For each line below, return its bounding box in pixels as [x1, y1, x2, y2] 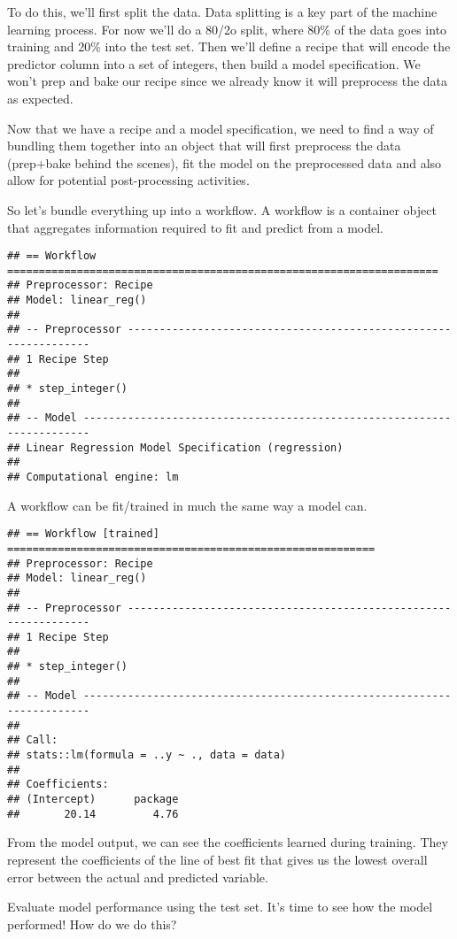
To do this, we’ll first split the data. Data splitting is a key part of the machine [7, 3, 438, 20]
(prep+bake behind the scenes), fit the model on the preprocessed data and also [7, 153, 442, 172]
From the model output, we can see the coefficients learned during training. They [7, 833, 448, 851]
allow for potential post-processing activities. [7, 171, 250, 189]
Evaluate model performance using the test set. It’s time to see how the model [7, 897, 433, 916]
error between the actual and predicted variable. [7, 867, 268, 886]
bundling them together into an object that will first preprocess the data [7, 136, 401, 155]
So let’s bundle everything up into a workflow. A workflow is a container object [7, 200, 437, 219]
